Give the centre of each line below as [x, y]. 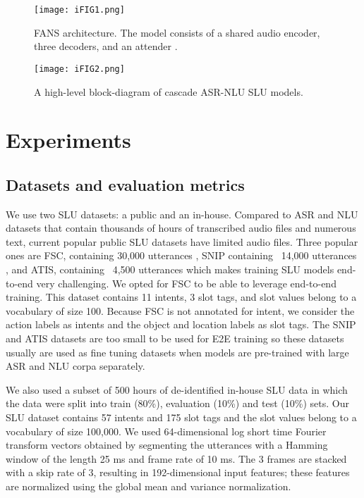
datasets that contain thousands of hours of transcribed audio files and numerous [181, 228]
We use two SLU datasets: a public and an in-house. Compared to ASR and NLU [182, 214]
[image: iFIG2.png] [79, 69]
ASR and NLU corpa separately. [75, 366]
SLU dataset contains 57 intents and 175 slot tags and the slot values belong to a [181, 417]
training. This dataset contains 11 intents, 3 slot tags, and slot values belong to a [181, 297]
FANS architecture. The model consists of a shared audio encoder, [177, 32]
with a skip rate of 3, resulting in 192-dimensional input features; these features [178, 472]
